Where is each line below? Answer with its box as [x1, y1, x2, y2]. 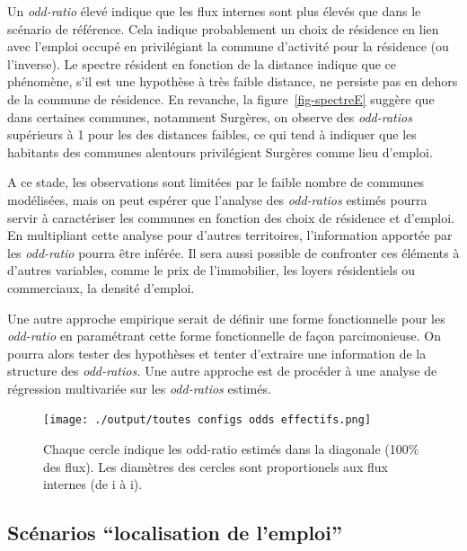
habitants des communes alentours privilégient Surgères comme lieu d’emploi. [7, 142, 433, 161]
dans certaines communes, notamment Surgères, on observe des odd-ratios [7, 107, 412, 126]
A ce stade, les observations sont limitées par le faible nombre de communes [7, 173, 425, 191]
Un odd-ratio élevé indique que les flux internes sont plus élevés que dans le [7, 2, 421, 20]
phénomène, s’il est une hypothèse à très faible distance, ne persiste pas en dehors [7, 72, 458, 91]
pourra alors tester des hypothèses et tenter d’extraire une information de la [7, 343, 427, 362]
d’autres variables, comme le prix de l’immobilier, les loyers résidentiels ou [7, 261, 416, 280]
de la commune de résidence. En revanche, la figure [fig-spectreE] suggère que [7, 89, 435, 108]
